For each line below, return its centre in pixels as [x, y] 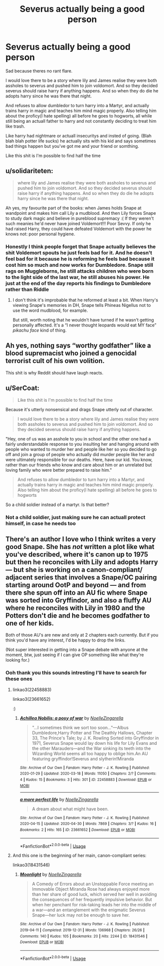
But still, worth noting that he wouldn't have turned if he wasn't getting [83, 320]
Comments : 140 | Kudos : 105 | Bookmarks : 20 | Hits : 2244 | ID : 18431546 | [83, 936]
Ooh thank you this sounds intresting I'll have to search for [76, 673]
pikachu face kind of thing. [40, 330]
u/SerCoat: [22, 388]
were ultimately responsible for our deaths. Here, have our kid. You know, [79, 460]
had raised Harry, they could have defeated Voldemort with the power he [79, 229]
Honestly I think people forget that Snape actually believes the [81, 247]
